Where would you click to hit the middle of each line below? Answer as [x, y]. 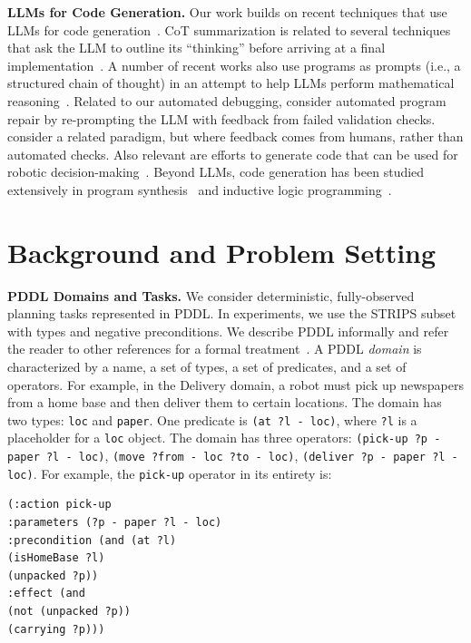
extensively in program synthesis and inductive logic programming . [200, 189]
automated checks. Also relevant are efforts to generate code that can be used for [233, 154]
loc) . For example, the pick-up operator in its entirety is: [170, 473]
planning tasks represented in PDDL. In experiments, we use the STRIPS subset [232, 313]
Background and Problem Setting [222, 252]
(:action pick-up [59, 505]
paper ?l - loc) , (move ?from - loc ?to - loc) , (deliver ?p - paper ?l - [233, 456]
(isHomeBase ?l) [56, 558]
